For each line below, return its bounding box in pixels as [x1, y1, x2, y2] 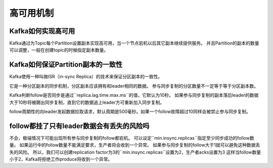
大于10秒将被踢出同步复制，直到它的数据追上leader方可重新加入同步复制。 [9, 99, 165, 105]
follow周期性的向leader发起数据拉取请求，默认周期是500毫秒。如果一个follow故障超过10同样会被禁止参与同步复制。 [9, 108, 251, 115]
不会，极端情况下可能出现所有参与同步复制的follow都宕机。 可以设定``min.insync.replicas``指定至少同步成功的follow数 [9, 135, 255, 141]
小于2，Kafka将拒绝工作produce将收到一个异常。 [9, 156, 113, 162]
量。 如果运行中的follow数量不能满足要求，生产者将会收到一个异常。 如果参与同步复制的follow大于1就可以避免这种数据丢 [9, 142, 260, 148]
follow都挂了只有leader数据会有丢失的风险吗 [9, 122, 150, 130]
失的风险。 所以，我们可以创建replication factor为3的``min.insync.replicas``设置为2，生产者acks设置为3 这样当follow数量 [9, 149, 261, 155]
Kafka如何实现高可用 [9, 27, 75, 35]
